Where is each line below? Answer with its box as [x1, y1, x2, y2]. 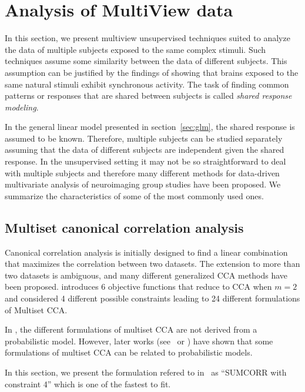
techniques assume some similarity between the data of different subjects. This [5, 55, 287, 67]
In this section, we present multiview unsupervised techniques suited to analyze [5, 32, 290, 44]
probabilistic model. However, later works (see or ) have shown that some [5, 334, 273, 347]
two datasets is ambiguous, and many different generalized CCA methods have [5, 269, 288, 281]
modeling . [5, 100, 39, 113]
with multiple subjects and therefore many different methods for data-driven [5, 166, 280, 179]
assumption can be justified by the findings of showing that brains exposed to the [5, 66, 299, 78]
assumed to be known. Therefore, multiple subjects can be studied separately [5, 132, 283, 144]
